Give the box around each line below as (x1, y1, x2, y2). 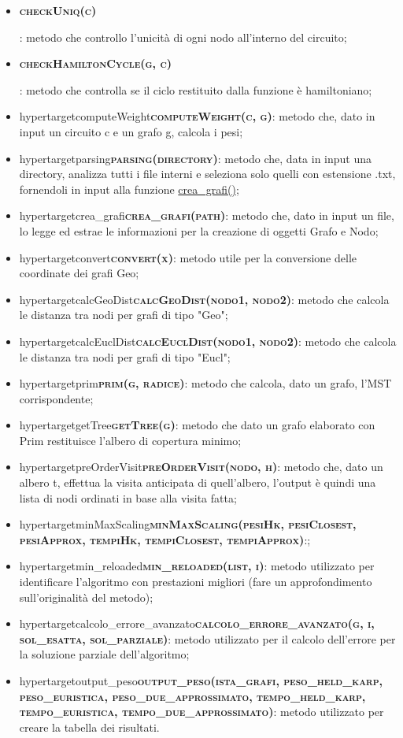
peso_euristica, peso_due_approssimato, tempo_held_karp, (19, 688, 366, 704)
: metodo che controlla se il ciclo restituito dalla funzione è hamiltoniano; (19, 81, 372, 98)
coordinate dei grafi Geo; (19, 265, 139, 281)
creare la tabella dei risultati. (19, 718, 160, 735)
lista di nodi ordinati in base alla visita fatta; (19, 489, 237, 506)
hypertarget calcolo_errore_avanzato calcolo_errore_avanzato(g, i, (19, 615, 375, 632)
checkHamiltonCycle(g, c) (19, 55, 172, 72)
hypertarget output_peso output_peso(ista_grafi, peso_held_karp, (19, 673, 383, 688)
